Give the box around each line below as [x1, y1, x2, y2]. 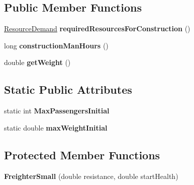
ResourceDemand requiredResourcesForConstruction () [4, 23, 190, 34]
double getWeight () [4, 57, 71, 68]
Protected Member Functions [4, 147, 160, 162]
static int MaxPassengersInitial [4, 105, 110, 116]
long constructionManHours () [4, 40, 109, 50]
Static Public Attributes [4, 82, 132, 97]
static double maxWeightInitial [4, 122, 108, 133]
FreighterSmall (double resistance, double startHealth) [4, 170, 178, 181]
